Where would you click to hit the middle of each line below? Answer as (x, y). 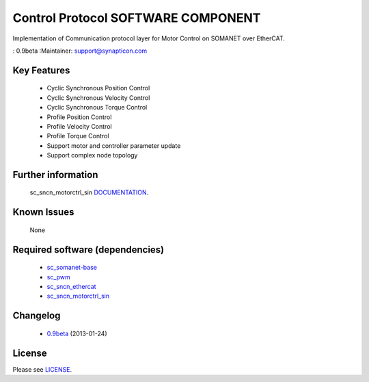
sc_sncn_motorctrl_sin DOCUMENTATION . (89, 192)
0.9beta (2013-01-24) (77, 333)
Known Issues (43, 212)
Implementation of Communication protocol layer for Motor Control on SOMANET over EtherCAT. (149, 38)
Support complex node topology (92, 155)
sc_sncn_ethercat (71, 287)
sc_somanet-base (72, 268)
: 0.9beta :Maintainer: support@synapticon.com (80, 51)
